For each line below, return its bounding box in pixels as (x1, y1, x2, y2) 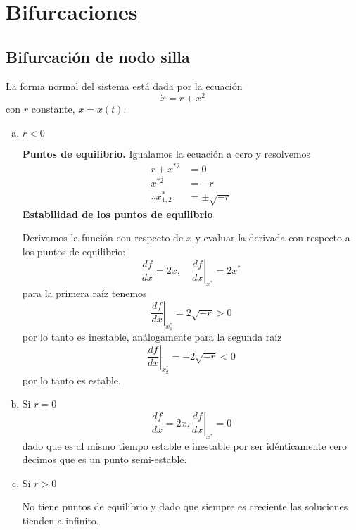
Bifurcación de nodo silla (6, 45, 190, 67)
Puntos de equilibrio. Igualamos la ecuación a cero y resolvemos (22, 146, 311, 160)
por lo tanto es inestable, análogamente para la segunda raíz (22, 329, 282, 343)
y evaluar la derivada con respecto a (195, 230, 350, 245)
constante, (31, 101, 75, 116)
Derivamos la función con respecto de (22, 230, 184, 245)
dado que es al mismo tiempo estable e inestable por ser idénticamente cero (22, 438, 348, 453)
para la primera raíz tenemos (22, 286, 147, 301)
